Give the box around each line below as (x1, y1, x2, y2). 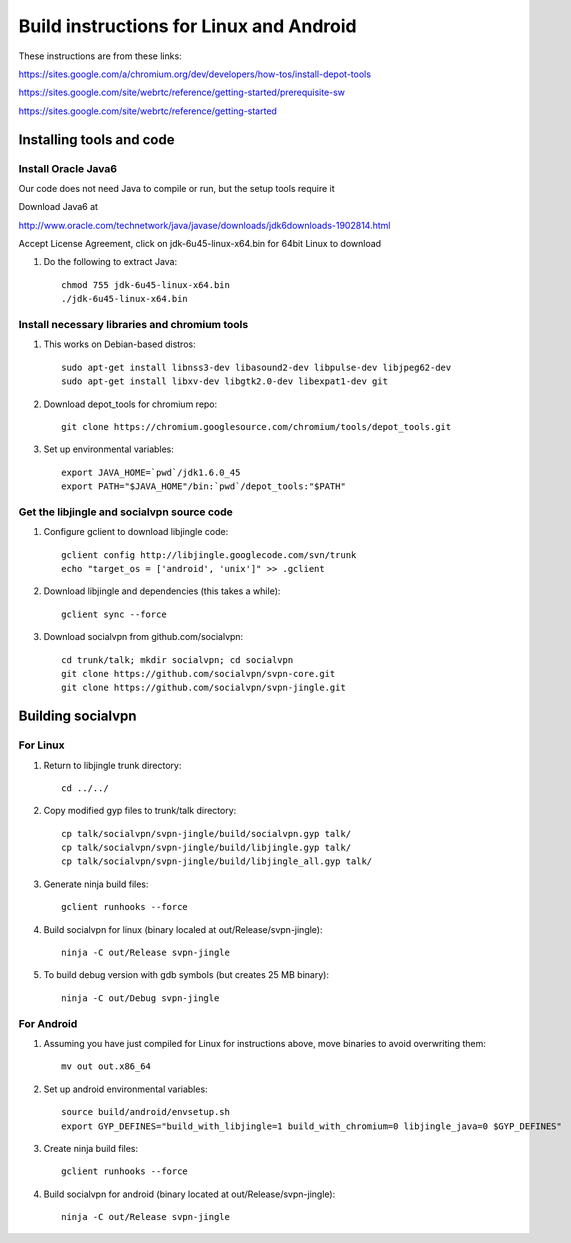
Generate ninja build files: (43, 878, 149, 890)
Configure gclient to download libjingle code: (43, 526, 229, 538)
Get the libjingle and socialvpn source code (18, 505, 234, 519)
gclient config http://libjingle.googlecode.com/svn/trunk (61, 549, 357, 560)
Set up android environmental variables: (43, 1083, 209, 1095)
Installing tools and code (18, 131, 175, 148)
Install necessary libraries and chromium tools (18, 317, 249, 331)
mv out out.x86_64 (61, 1061, 152, 1072)
